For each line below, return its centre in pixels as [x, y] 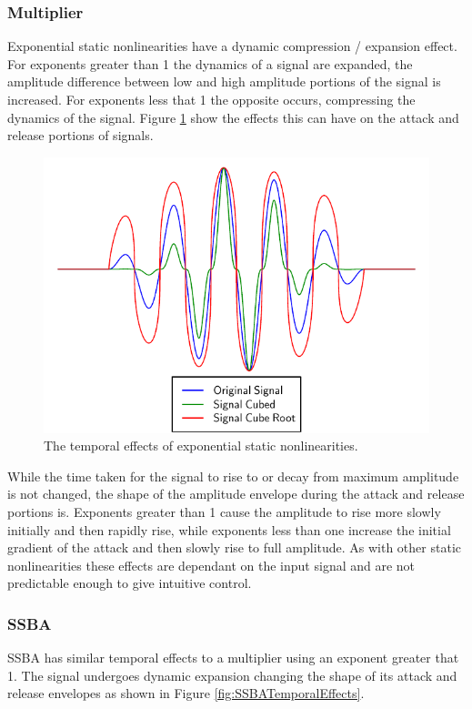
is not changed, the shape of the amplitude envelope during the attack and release [236, 494]
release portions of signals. [80, 135]
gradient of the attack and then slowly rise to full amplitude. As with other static [234, 547]
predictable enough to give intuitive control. [130, 583]
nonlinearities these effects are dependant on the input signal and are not [211, 565]
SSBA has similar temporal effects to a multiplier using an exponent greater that [233, 658]
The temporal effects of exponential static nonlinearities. [201, 446]
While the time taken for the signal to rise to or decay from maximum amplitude [233, 476]
